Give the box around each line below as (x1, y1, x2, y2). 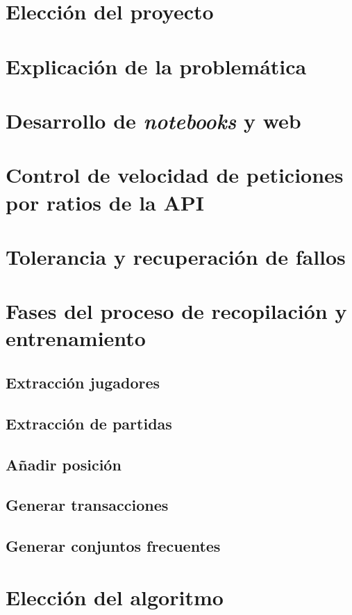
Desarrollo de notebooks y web (6, 106, 301, 135)
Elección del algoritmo (6, 582, 224, 611)
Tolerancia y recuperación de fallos (6, 242, 346, 270)
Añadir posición (6, 453, 121, 475)
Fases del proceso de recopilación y (6, 297, 347, 325)
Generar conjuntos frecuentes (6, 535, 221, 557)
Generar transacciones (6, 494, 169, 516)
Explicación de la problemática (6, 51, 307, 80)
